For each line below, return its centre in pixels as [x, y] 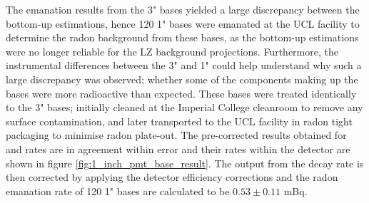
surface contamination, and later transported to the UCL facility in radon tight [179, 121]
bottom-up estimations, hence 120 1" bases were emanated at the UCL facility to [183, 23]
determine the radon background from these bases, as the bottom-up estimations [182, 37]
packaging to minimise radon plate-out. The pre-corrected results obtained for [176, 135]
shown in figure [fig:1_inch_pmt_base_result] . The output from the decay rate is [185, 163]
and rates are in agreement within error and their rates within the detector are [178, 149]
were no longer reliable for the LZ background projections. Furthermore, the [172, 51]
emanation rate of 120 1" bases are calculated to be [118, 191]
